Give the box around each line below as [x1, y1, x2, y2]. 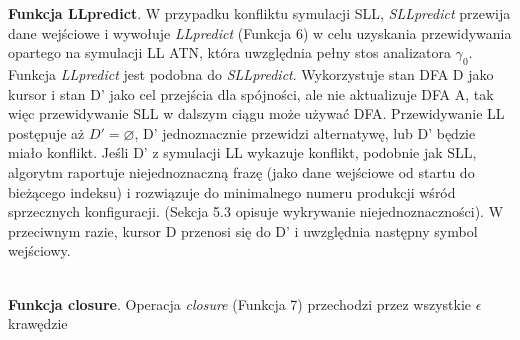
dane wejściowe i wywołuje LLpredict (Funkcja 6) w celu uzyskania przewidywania [8, 22, 512, 43]
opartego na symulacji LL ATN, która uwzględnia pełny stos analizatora [8, 42, 451, 63]
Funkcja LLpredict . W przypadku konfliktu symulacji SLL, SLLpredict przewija [8, 3, 511, 23]
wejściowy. [8, 240, 71, 261]
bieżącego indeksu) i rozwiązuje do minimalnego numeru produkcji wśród [8, 181, 456, 202]
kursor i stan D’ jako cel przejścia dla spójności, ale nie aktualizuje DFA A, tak [8, 83, 494, 104]
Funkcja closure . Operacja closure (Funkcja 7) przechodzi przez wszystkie [8, 293, 472, 314]
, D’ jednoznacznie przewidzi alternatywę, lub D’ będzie [134, 122, 476, 143]
